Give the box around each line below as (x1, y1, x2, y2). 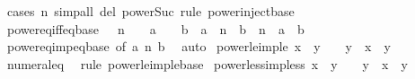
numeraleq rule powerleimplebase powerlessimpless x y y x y (6, 54, 408, 73)
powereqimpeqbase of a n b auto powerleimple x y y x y (6, 37, 391, 56)
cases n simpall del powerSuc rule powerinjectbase (6, 2, 295, 20)
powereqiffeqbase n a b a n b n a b (6, 19, 305, 38)
